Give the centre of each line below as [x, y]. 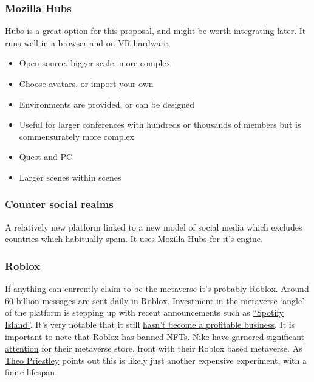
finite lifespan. [31, 372]
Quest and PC [46, 157]
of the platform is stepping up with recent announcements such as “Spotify [144, 312]
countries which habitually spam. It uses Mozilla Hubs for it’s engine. [134, 239]
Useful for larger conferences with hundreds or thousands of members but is [160, 124]
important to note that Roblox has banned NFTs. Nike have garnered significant [155, 336]
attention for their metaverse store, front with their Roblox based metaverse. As [154, 348]
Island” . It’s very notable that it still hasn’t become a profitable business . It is [150, 324]
